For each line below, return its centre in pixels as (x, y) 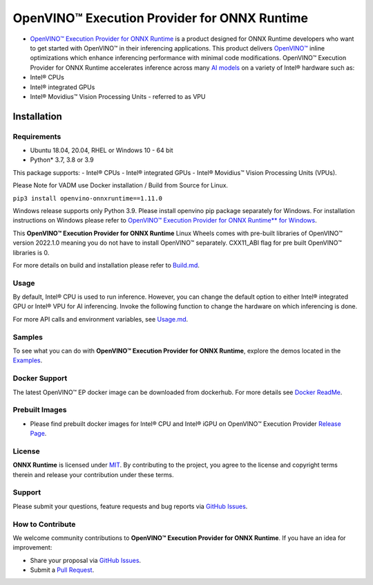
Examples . (28, 360)
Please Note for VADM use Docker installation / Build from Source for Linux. (120, 185)
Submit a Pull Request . (62, 570)
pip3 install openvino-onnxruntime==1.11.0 (87, 198)
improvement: (32, 548)
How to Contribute (44, 524)
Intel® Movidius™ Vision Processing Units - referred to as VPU (118, 96)
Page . (38, 434)
